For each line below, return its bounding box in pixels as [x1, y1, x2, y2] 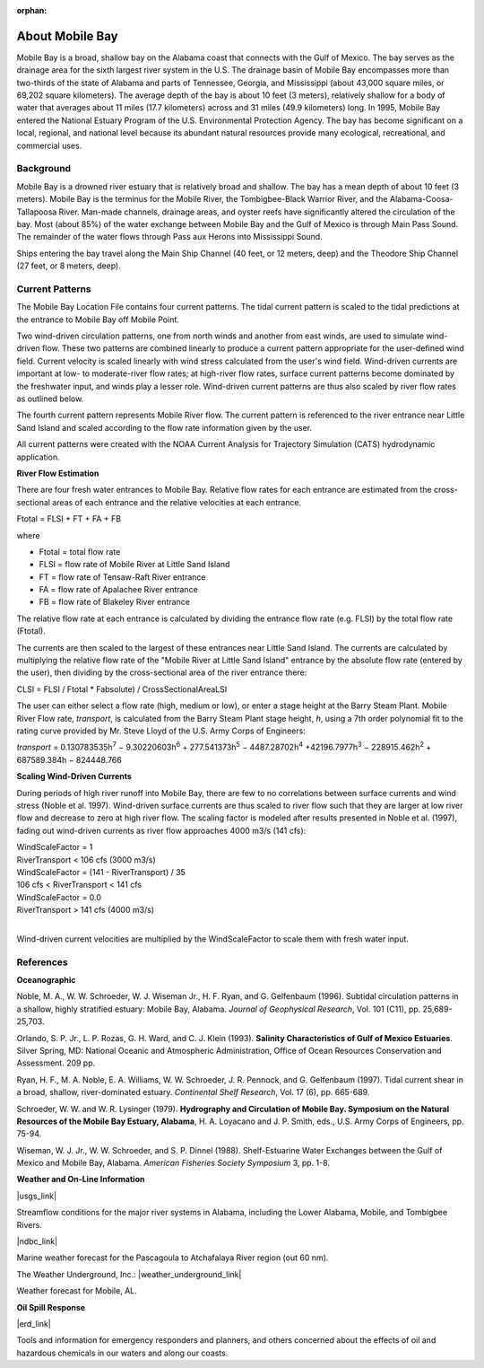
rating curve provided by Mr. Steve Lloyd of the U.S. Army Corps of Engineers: [16, 725, 307, 736]
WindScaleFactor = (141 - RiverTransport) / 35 [16, 866, 186, 877]
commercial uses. [16, 140, 82, 151]
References [16, 956, 68, 969]
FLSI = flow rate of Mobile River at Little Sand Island [39, 559, 230, 570]
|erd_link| [16, 1318, 51, 1329]
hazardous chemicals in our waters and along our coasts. [16, 1347, 229, 1358]
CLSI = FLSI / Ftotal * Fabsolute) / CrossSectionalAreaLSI [16, 683, 228, 695]
